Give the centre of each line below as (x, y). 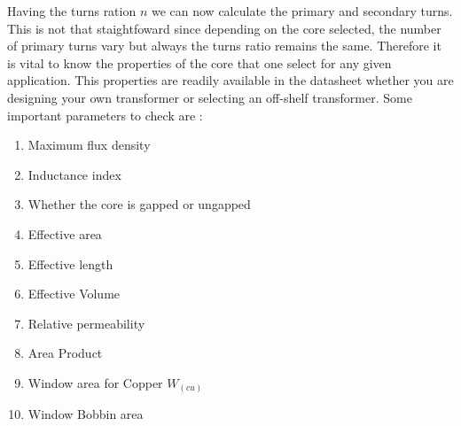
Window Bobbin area (86, 414)
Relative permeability (86, 323)
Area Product (65, 353)
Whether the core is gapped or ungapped (139, 204)
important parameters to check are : (105, 115)
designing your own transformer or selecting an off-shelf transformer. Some (210, 97)
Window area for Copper (95, 382)
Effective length (70, 263)
